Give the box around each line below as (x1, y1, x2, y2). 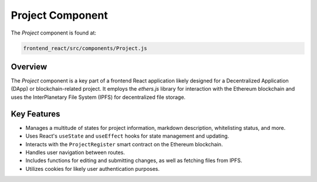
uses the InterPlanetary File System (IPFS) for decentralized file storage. (11, 94, 186, 101)
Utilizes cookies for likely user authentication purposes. (25, 165, 160, 172)
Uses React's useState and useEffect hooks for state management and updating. (25, 132, 230, 140)
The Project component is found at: (11, 29, 97, 36)
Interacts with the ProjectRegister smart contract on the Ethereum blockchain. (25, 140, 223, 147)
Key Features (11, 109, 60, 119)
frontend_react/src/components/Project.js (23, 44, 147, 51)
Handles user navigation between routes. (25, 149, 126, 156)
